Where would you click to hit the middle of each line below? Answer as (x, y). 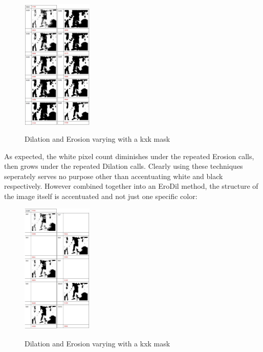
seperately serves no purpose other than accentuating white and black (114, 176)
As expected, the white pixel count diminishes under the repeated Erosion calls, (129, 156)
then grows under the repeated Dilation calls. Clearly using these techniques (124, 166)
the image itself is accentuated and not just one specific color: (101, 196)
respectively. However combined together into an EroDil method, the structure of (131, 186)
